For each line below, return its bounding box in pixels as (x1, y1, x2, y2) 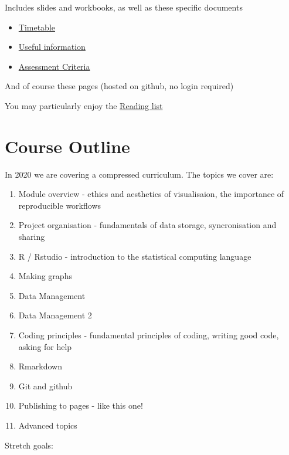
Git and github (18, 379, 73, 392)
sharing (18, 230, 45, 243)
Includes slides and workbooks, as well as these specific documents (5, 1, 243, 13)
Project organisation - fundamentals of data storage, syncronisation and (18, 219, 277, 231)
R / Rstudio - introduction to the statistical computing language (18, 250, 251, 262)
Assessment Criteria (18, 60, 90, 72)
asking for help (18, 340, 72, 352)
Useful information (18, 40, 86, 53)
